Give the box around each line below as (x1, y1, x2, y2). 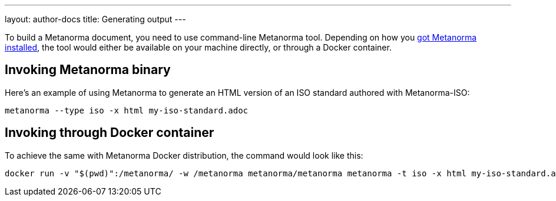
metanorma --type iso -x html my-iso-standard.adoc (5, 105, 249, 115)
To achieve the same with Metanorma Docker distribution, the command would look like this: (5, 150, 363, 160)
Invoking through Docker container (5, 125, 214, 140)
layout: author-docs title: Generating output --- (5, 14, 186, 24)
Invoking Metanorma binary (5, 62, 171, 78)
